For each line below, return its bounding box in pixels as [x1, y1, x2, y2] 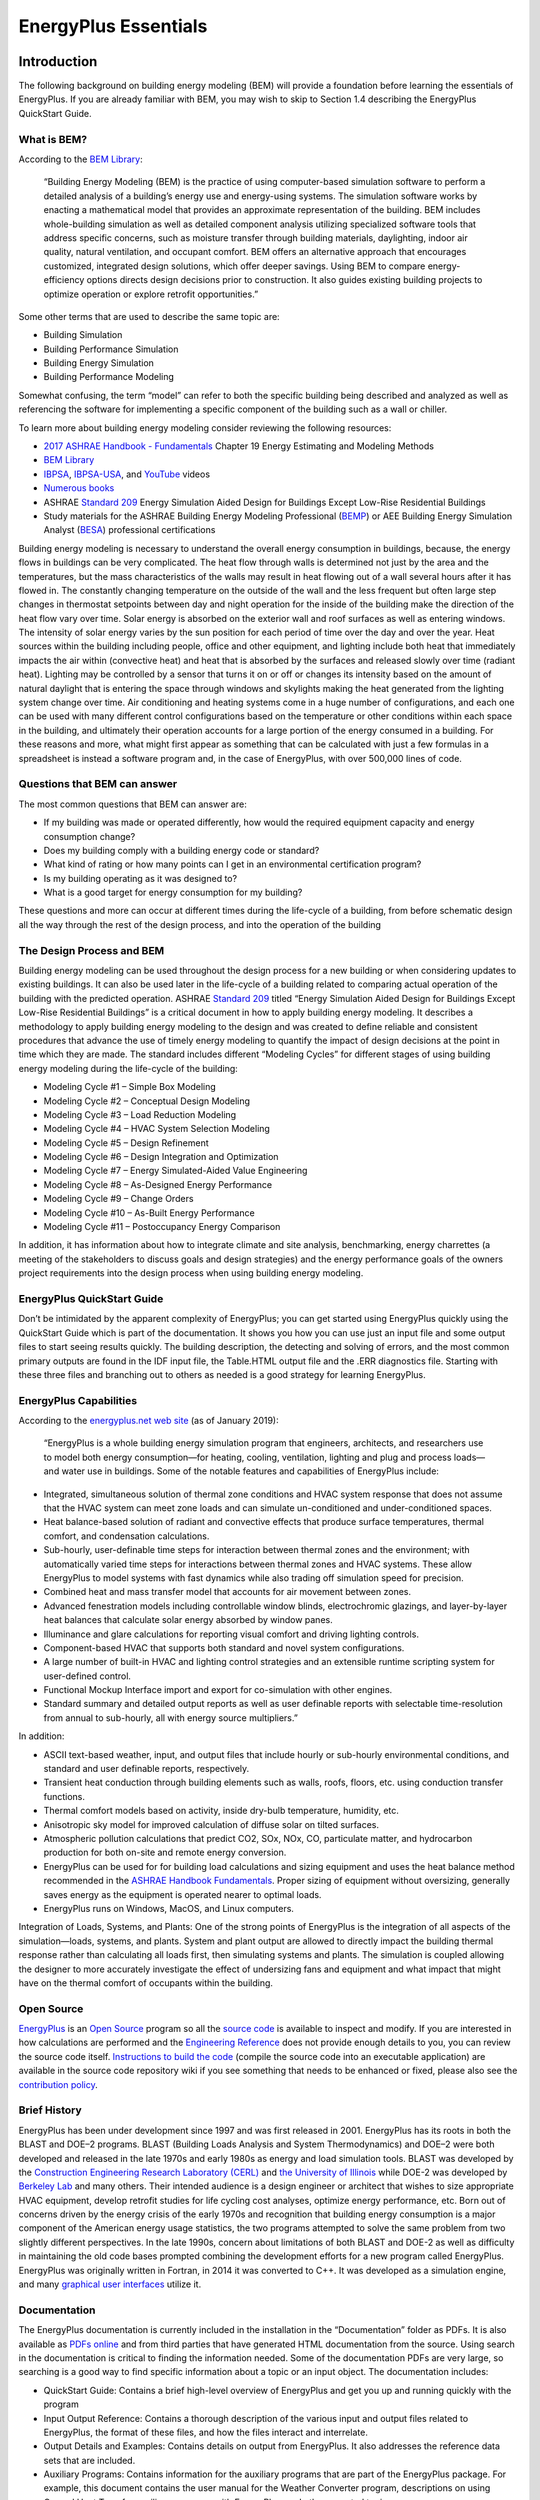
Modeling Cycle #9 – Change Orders [43, 1193, 194, 1205]
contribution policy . [18, 2078, 99, 2090]
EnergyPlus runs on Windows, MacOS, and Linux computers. [43, 1902, 295, 1914]
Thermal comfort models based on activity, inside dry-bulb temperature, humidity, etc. [43, 1805, 400, 1817]
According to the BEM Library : [18, 153, 144, 165]
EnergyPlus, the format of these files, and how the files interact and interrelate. [43, 2426, 369, 2438]
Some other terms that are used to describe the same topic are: [18, 310, 280, 322]
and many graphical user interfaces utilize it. [18, 2278, 202, 2290]
